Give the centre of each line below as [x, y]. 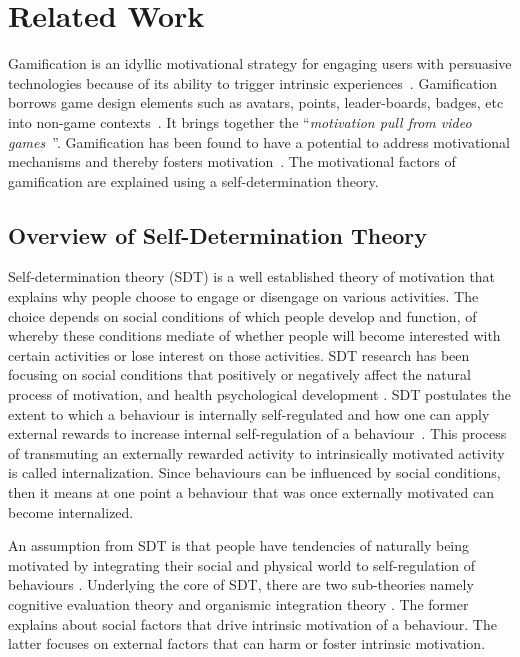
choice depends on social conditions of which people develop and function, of [242, 315]
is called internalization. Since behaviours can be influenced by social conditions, [254, 472]
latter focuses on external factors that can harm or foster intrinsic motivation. [247, 643]
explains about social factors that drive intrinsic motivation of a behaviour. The [252, 623]
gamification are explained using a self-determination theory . [193, 180]
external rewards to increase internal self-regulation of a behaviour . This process [257, 433]
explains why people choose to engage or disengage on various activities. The [243, 296]
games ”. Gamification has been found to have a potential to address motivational [259, 141]
